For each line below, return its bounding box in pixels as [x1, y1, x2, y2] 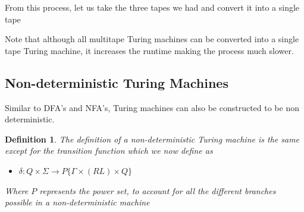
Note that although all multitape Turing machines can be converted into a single [5, 33, 299, 45]
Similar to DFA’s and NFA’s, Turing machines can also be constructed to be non [5, 101, 299, 113]
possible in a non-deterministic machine [5, 196, 150, 208]
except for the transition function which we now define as [5, 144, 213, 157]
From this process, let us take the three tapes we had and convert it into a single [5, 1, 300, 13]
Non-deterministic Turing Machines [5, 73, 228, 91]
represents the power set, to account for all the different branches [39, 184, 276, 197]
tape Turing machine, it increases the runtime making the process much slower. [5, 44, 294, 56]
